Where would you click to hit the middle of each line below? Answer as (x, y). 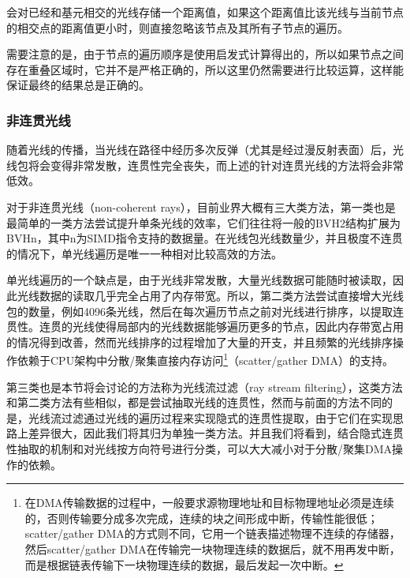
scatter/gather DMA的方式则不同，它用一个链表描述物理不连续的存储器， (212, 533)
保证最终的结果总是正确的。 (78, 85)
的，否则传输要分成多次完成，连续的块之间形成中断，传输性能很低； (201, 518)
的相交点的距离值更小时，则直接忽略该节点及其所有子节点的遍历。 (177, 27)
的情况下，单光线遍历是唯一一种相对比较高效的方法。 (144, 253)
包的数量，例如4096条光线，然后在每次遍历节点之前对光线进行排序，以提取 (199, 311)
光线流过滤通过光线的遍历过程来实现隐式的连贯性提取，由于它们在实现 (210, 417)
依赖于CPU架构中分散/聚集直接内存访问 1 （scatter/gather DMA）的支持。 (205, 359)
